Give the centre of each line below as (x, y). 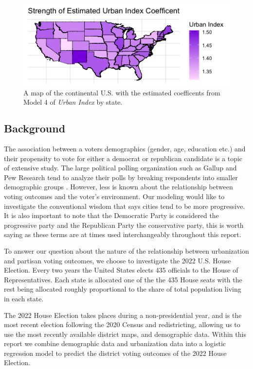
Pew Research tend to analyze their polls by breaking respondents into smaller (121, 177)
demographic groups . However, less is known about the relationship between (118, 187)
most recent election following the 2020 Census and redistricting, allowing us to (122, 324)
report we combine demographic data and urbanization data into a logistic (115, 343)
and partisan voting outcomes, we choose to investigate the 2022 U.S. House (117, 260)
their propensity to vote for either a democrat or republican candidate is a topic (123, 158)
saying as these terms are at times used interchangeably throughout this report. (123, 234)
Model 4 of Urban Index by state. (73, 102)
